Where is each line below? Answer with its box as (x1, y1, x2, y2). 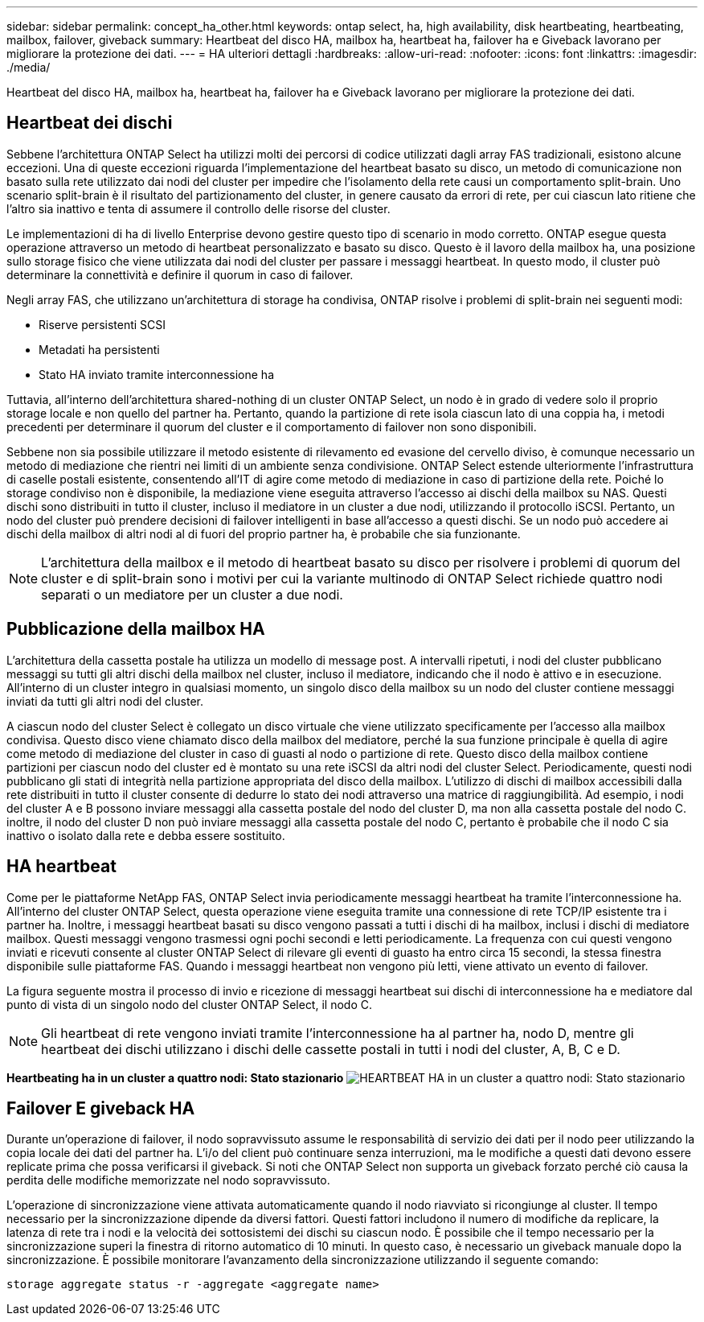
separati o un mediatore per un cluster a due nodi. (41, 586, 343, 603)
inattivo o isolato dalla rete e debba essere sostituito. (6, 828, 285, 842)
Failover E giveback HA (6, 1098, 195, 1118)
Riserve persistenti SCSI (39, 317, 166, 332)
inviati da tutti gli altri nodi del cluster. (6, 694, 203, 708)
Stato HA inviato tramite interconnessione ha (39, 367, 275, 381)
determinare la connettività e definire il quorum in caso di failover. (6, 267, 354, 282)
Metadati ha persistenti (39, 342, 160, 356)
